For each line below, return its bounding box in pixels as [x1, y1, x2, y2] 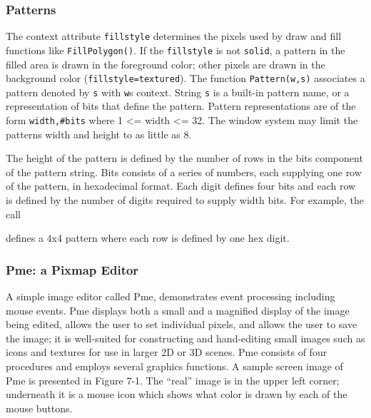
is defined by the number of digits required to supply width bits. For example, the [6, 193, 364, 208]
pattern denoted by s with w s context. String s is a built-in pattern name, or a [6, 84, 350, 99]
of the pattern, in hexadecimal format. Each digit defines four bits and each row [6, 178, 356, 193]
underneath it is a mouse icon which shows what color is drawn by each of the [6, 387, 347, 402]
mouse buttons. [6, 400, 73, 415]
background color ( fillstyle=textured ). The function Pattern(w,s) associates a [6, 71, 365, 86]
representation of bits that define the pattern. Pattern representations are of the [6, 98, 356, 113]
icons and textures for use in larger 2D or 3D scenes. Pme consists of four [6, 345, 327, 360]
